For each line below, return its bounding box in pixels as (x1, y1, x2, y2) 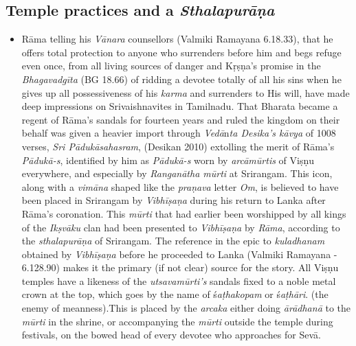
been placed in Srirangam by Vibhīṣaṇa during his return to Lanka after (21, 193, 326, 207)
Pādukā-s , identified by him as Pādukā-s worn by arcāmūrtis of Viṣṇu (21, 152, 314, 167)
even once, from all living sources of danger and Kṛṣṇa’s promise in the (21, 58, 321, 73)
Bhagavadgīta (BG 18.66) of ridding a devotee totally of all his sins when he (21, 71, 342, 86)
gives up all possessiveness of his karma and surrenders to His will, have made (21, 85, 350, 100)
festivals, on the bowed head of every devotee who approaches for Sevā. (21, 327, 321, 342)
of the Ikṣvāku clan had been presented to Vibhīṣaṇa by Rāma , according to (21, 220, 340, 234)
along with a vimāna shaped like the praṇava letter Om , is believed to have (21, 179, 339, 194)
